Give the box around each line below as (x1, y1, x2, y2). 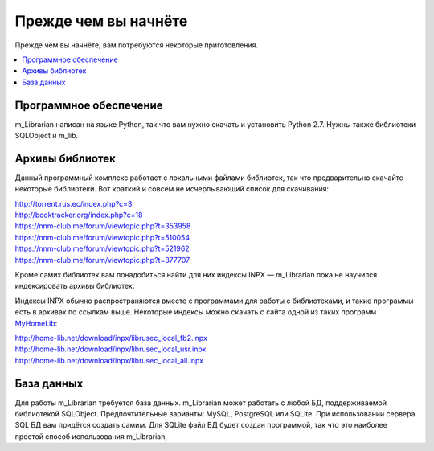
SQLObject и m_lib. (14, 131, 79, 141)
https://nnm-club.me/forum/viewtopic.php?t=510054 (14, 232, 190, 242)
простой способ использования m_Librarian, (14, 431, 168, 441)
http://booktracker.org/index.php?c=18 (14, 210, 143, 220)
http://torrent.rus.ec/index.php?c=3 (14, 199, 133, 208)
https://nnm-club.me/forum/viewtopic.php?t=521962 (14, 244, 190, 253)
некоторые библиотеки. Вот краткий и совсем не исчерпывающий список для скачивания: (14, 184, 330, 194)
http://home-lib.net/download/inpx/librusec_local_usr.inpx (14, 344, 207, 354)
